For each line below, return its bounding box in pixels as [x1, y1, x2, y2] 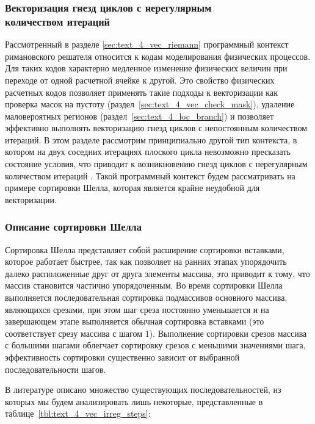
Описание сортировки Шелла [5, 219, 142, 234]
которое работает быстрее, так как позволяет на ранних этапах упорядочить [5, 255, 287, 268]
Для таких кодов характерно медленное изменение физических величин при [5, 62, 288, 74]
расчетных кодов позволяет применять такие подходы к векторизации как [5, 85, 278, 98]
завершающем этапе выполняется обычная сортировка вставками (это [5, 315, 264, 328]
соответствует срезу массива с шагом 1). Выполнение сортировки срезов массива [5, 326, 307, 339]
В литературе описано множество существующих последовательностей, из [5, 383, 281, 396]
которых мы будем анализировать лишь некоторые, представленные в [5, 395, 263, 408]
